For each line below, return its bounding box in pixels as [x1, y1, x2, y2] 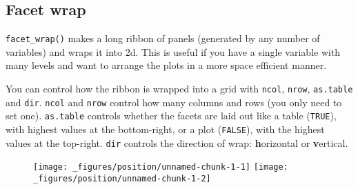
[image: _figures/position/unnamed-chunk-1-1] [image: [33, 162, 288, 172]
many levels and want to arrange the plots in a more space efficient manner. [6, 58, 327, 72]
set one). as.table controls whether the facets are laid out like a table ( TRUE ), [6, 108, 337, 123]
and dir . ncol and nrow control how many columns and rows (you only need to [6, 94, 342, 109]
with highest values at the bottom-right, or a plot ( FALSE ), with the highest [6, 122, 325, 137]
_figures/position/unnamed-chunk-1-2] [33, 173, 211, 183]
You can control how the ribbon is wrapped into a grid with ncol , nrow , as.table [6, 81, 353, 96]
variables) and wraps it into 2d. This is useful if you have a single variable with [6, 44, 341, 59]
